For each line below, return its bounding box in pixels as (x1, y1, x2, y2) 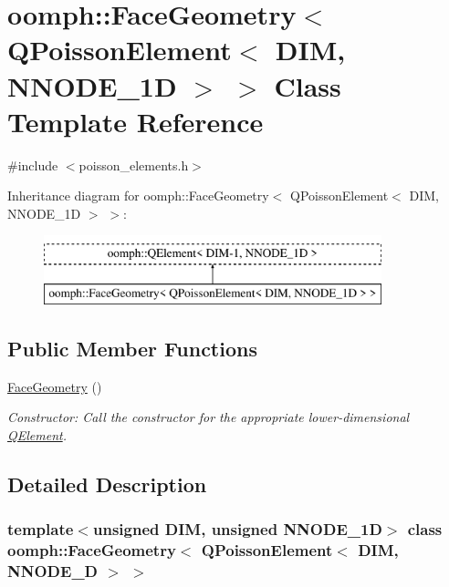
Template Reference (7, 102, 264, 139)
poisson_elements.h (78, 155, 189, 174)
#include (7, 155, 58, 174)
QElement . (7, 426, 67, 445)
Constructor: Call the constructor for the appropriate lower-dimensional (7, 407, 410, 427)
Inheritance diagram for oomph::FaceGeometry (7, 186, 269, 205)
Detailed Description (7, 470, 207, 499)
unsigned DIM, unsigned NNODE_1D (92, 518, 382, 541)
